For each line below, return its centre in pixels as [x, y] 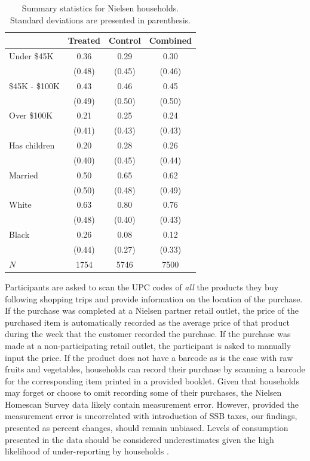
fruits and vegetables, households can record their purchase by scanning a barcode [155, 369]
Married [24, 175]
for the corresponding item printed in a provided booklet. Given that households [152, 380]
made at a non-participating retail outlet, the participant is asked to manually [148, 345]
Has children [32, 145]
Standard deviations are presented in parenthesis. [100, 19]
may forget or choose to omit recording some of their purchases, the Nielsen [143, 392]
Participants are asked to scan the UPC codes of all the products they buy [142, 286]
